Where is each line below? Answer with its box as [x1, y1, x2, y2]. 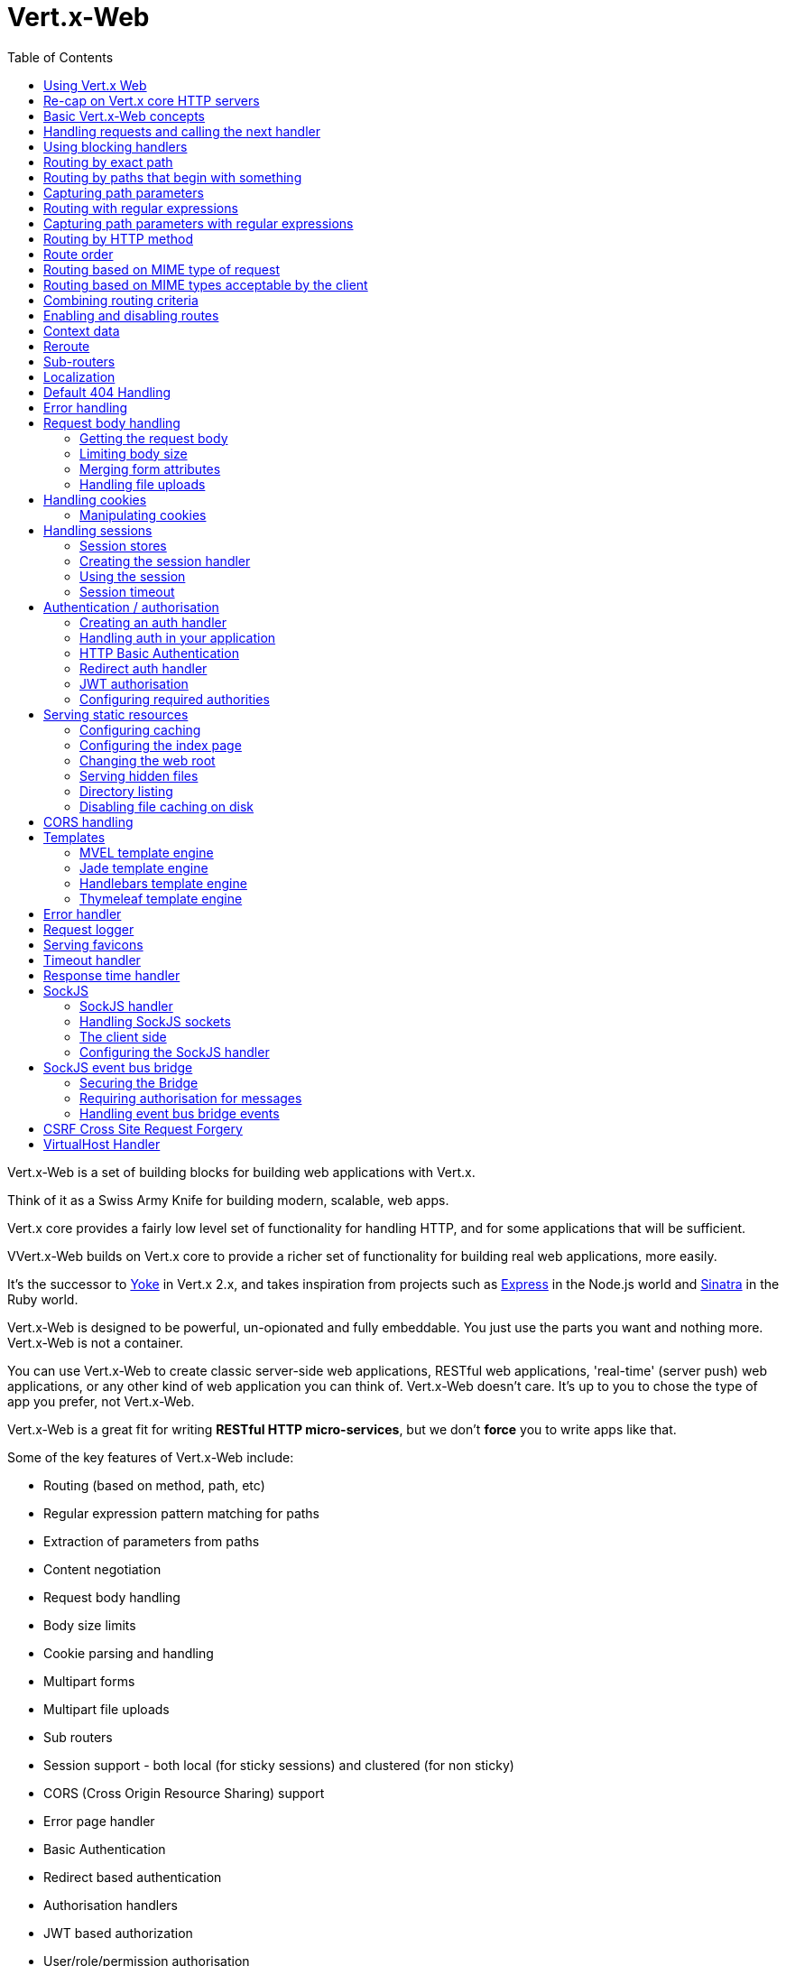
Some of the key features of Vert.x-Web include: [7, 1449, 294, 1465]
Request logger [43, 921, 134, 937]
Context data [43, 322, 120, 338]
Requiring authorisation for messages [79, 1090, 302, 1106]
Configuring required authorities [79, 691, 270, 707]
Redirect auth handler [79, 660, 208, 676]
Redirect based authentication [43, 1869, 222, 1885]
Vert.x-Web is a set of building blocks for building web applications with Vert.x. [7, 1164, 476, 1180]
